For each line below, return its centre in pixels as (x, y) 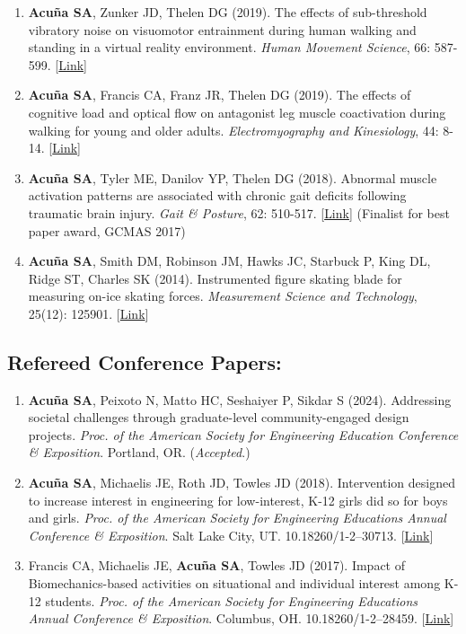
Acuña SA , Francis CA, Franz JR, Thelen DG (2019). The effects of (220, 95)
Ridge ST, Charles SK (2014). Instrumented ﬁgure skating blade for (215, 278)
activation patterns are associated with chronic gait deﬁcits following (217, 195)
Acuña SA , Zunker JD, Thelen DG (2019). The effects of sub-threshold (228, 12)
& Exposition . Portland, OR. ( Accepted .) (139, 452)
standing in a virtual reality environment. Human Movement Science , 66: (229, 47)
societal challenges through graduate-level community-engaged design (219, 417)
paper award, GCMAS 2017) (107, 230)
